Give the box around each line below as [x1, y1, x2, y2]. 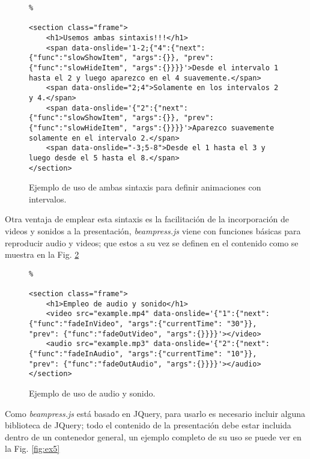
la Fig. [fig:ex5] [5, 442, 60, 455]
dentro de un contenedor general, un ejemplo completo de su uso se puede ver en [5, 430, 302, 443]
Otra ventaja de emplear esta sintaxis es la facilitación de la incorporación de [5, 213, 289, 225]
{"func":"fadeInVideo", [29, 320, 124, 328]
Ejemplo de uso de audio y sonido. [29, 386, 156, 399]
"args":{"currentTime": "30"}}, [127, 320, 257, 328]
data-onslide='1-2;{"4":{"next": [71, 43, 205, 52]
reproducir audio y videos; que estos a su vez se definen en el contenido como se [5, 236, 299, 249]
